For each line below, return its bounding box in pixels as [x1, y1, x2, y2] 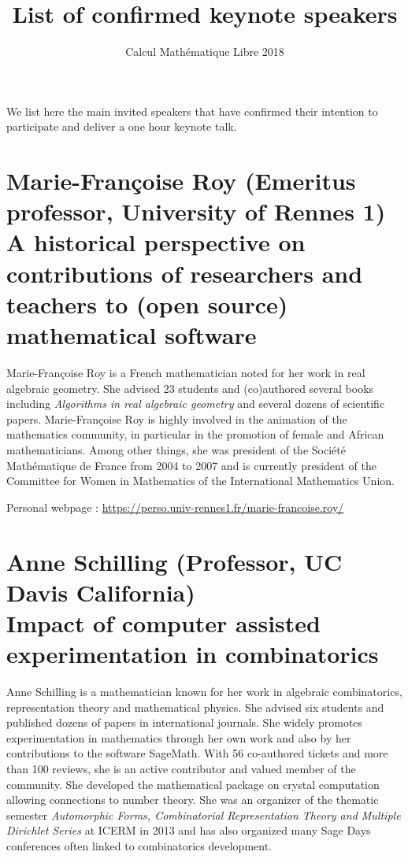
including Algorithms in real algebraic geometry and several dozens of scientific [6, 395, 385, 412]
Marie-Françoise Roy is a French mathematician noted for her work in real [6, 364, 365, 380]
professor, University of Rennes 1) [6, 195, 386, 228]
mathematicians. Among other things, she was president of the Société [6, 441, 346, 457]
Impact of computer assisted [6, 606, 321, 639]
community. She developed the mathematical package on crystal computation [6, 776, 380, 792]
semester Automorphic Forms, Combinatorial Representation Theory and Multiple [6, 806, 401, 823]
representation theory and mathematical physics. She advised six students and [6, 698, 384, 715]
